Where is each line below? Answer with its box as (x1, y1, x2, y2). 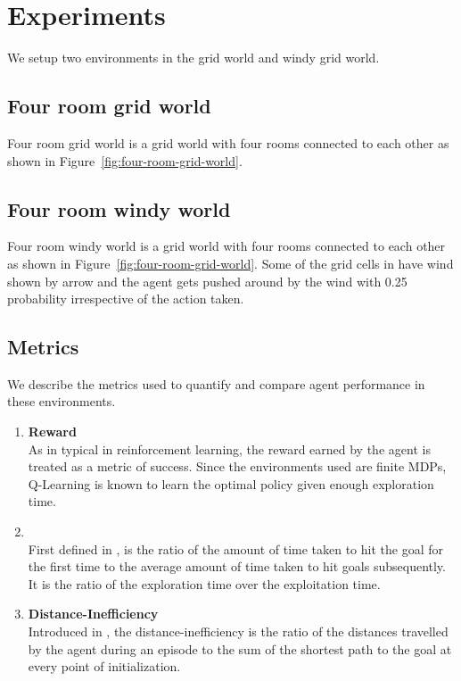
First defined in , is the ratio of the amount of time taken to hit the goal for (28, 539, 443, 558)
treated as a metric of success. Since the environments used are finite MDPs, (28, 457, 447, 476)
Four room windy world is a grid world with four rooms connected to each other (7, 237, 446, 255)
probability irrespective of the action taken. (7, 289, 244, 308)
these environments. (7, 392, 116, 411)
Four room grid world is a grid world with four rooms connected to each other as (7, 133, 449, 152)
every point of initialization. (28, 657, 181, 676)
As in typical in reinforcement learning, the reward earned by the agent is (28, 439, 431, 458)
